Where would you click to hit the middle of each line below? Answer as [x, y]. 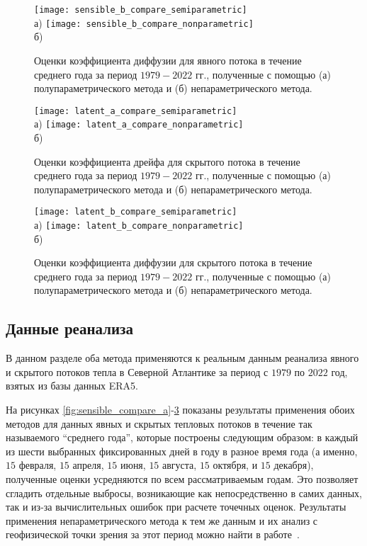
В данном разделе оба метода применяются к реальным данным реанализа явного [182, 358]
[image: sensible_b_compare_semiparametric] [141, 10]
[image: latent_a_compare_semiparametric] [136, 111]
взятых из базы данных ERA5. [72, 386]
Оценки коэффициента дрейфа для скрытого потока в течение [167, 161]
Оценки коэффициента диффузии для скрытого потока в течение [173, 262]
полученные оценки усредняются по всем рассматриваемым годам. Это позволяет [182, 479]
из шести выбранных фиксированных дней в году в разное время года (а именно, [182, 451]
